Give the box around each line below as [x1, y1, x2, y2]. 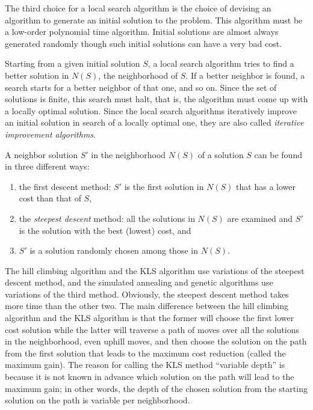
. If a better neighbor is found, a [185, 69, 305, 81]
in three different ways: [5, 160, 90, 173]
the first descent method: [19, 180, 111, 192]
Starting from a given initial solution [5, 57, 140, 70]
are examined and [227, 212, 293, 224]
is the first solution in [124, 180, 204, 192]
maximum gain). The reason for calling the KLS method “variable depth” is [5, 358, 285, 371]
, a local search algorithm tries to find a [147, 57, 294, 70]
